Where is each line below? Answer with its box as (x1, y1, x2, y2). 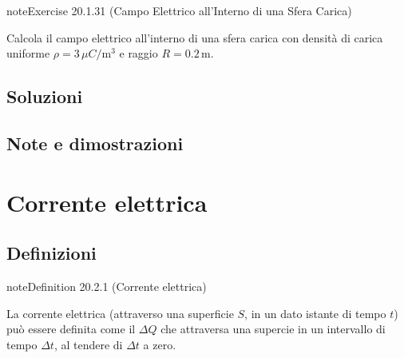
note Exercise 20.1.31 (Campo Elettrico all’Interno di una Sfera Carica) (6, 2, 352, 18)
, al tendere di (53, 336, 123, 352)
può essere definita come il (6, 320, 136, 337)
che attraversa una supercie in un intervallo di (160, 320, 386, 337)
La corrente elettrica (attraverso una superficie (6, 304, 234, 321)
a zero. (143, 336, 176, 352)
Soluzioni (6, 84, 83, 109)
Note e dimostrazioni (6, 130, 184, 155)
